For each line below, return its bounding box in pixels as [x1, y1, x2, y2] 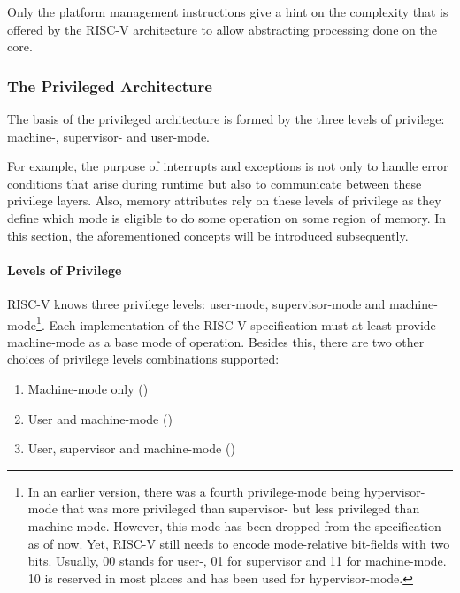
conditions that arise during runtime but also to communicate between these [7, 173, 422, 192]
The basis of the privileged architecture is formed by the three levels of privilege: [7, 110, 445, 127]
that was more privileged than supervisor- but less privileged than [61, 499, 420, 518]
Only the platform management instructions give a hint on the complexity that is [7, 3, 448, 20]
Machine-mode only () [27, 379, 149, 397]
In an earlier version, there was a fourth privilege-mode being [27, 481, 361, 500]
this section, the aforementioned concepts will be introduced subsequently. [7, 226, 409, 244]
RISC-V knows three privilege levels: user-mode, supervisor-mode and [7, 294, 386, 312]
